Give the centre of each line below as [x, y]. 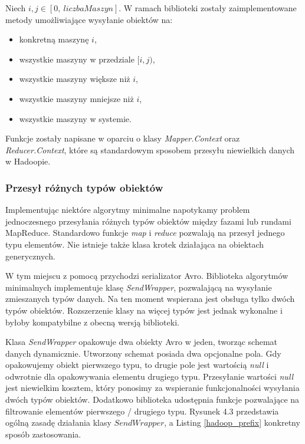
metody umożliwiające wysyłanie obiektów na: [89, 19]
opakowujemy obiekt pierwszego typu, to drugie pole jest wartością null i [137, 365]
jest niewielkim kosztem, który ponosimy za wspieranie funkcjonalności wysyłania [152, 388]
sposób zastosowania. [43, 434]
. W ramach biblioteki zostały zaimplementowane [208, 8]
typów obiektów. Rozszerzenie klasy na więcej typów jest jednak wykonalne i [144, 310]
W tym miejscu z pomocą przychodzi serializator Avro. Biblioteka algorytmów [147, 276]
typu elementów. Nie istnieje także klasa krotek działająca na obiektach [135, 244]
